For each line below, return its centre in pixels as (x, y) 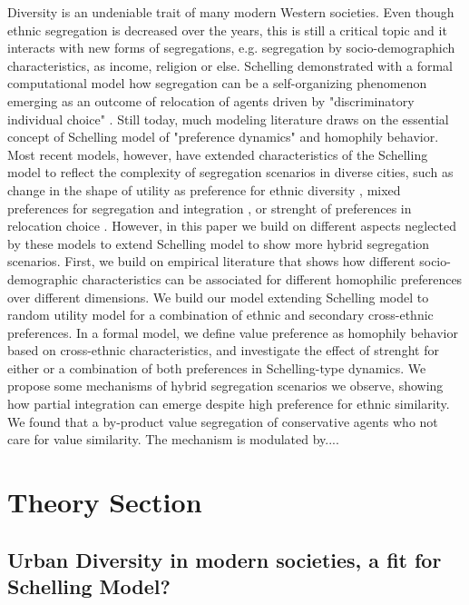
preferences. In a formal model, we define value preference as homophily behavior (233, 332)
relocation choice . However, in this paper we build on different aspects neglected (232, 226)
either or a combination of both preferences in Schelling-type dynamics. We (217, 367)
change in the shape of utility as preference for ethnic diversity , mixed (204, 189)
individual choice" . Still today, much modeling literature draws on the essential (228, 119)
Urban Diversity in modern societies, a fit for (225, 559)
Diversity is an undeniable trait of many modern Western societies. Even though (231, 12)
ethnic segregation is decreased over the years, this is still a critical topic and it (227, 30)
